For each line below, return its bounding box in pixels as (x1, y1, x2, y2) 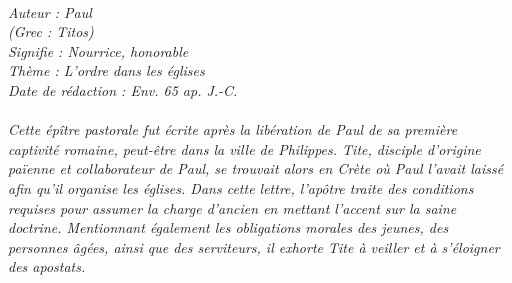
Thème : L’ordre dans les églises (8, 60, 205, 81)
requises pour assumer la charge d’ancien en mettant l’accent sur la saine (8, 197, 457, 218)
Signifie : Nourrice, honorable (8, 40, 189, 61)
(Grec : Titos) (8, 21, 94, 42)
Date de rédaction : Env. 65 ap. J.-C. (8, 79, 238, 100)
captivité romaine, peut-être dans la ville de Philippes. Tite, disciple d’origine (8, 138, 481, 159)
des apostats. (8, 256, 86, 277)
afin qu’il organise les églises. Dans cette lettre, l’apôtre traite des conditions (8, 177, 474, 198)
